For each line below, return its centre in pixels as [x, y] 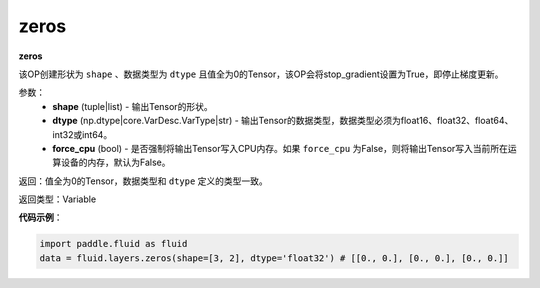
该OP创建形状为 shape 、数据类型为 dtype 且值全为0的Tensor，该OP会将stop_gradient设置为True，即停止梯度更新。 [261, 74]
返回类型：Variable [57, 199]
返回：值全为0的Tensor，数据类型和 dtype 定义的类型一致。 [143, 181]
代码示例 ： [40, 217]
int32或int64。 [82, 134]
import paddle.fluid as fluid [113, 244]
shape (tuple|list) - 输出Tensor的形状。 [133, 106]
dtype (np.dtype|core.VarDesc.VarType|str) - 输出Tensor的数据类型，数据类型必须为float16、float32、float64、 [283, 121]
